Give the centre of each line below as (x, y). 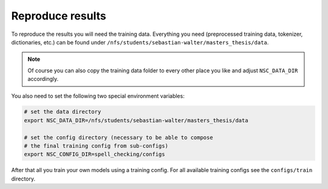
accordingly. (43, 79)
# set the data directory (63, 112)
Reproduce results (59, 16)
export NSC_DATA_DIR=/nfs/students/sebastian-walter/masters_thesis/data (136, 120)
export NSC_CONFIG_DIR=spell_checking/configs (94, 154)
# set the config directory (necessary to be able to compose (118, 137)
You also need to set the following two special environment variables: (98, 96)
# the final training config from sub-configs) (96, 146)
